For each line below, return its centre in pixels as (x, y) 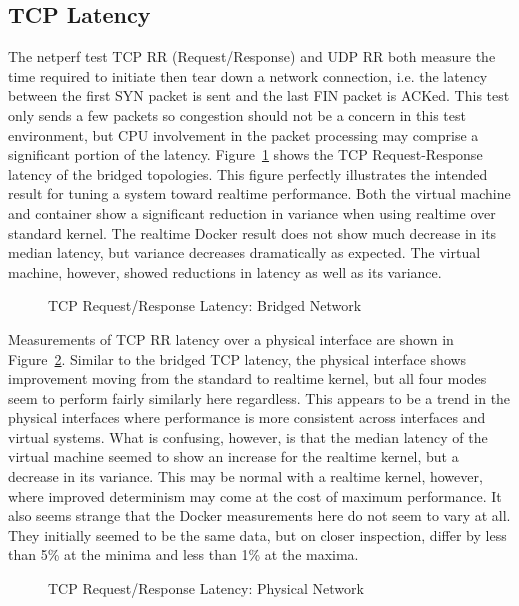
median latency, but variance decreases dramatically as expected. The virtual (244, 252)
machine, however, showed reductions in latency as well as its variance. (225, 271)
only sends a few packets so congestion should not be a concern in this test (237, 114)
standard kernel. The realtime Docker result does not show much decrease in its (252, 232)
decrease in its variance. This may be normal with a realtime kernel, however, (245, 476)
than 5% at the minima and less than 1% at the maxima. (183, 554)
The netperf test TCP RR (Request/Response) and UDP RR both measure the (252, 56)
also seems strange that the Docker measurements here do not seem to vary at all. (259, 515)
